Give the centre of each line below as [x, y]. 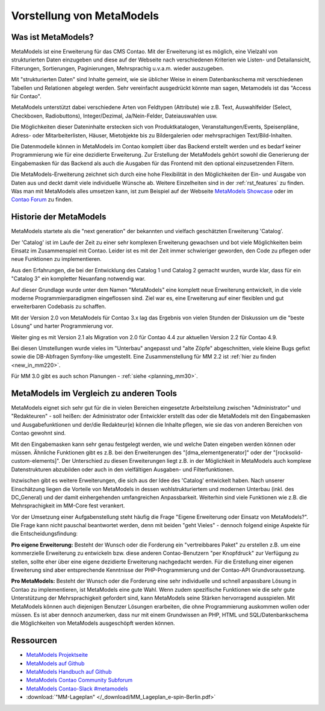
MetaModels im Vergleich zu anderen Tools [94, 393]
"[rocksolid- [288, 453]
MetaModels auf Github [55, 663]
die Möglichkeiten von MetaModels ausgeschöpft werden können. [93, 623]
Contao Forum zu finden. [42, 199]
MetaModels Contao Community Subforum [79, 680]
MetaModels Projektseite [57, 655]
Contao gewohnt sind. [39, 433]
